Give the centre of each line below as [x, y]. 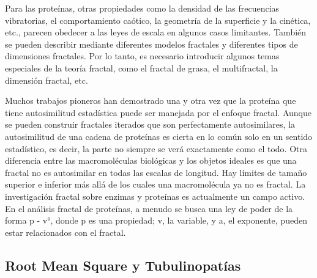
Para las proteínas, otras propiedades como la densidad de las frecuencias [142, 8]
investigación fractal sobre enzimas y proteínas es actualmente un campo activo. [155, 196]
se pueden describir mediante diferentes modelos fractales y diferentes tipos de [151, 44]
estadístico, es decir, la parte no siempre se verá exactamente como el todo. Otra [156, 148]
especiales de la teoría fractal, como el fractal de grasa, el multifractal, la [141, 68]
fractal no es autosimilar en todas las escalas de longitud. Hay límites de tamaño [156, 172]
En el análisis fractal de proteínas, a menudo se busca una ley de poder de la [149, 208]
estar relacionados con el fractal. [65, 232]
